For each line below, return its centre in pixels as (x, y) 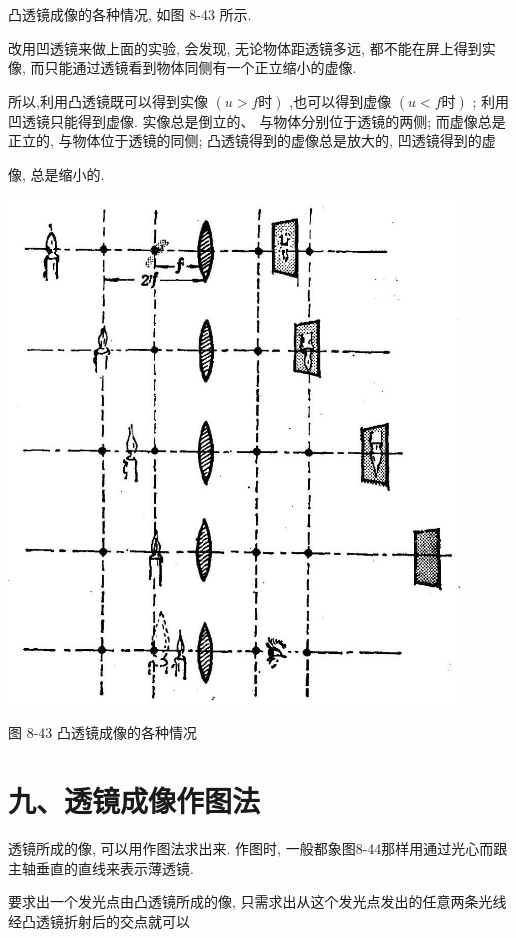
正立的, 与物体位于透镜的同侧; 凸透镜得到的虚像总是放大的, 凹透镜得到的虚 (252, 140)
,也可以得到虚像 (340, 100)
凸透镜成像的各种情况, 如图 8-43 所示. (130, 14)
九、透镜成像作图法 (134, 800)
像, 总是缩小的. (56, 173)
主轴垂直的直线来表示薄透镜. (101, 867)
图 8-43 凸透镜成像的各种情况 (102, 731)
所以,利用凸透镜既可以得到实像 (108, 100)
